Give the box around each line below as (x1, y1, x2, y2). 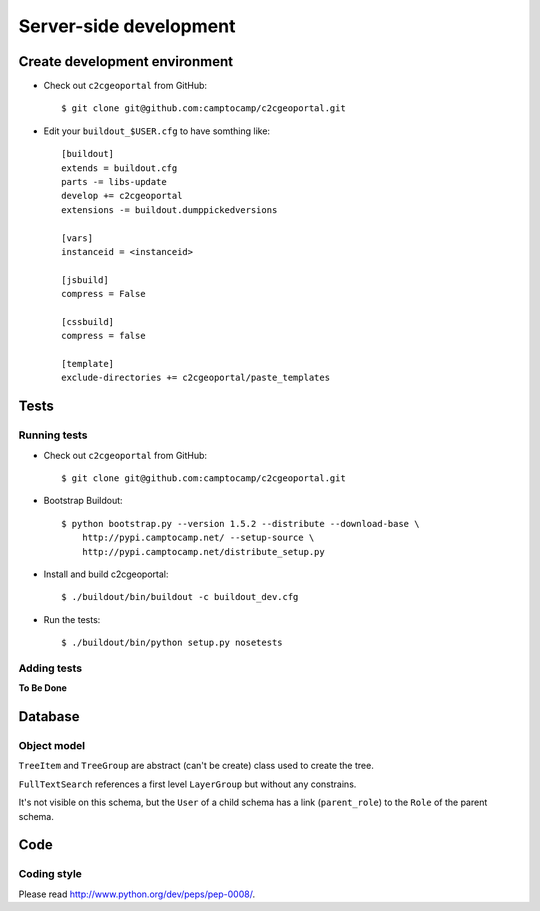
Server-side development (18, 15, 236, 37)
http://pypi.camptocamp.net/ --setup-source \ (81, 532, 315, 544)
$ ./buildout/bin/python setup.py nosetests (61, 637, 284, 649)
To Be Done (18, 682, 67, 694)
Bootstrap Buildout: (43, 495, 124, 507)
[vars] (61, 232, 94, 244)
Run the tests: (43, 613, 101, 625)
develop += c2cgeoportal (61, 190, 183, 202)
